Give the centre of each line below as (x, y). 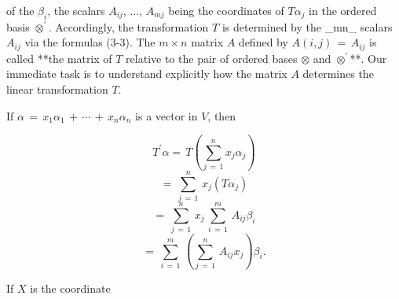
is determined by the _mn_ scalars (307, 26)
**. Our (368, 58)
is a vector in (167, 115)
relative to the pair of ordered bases (212, 58)
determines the (338, 74)
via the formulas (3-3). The (90, 42)
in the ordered (343, 10)
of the (20, 10)
